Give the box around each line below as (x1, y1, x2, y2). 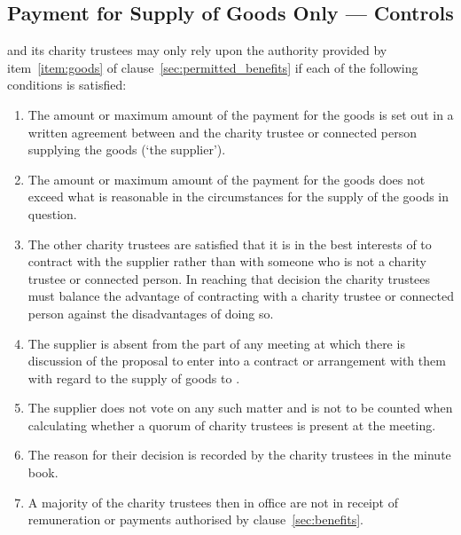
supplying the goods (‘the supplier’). (27, 140, 226, 159)
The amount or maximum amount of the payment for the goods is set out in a (27, 105, 454, 123)
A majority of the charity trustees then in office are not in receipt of (27, 492, 399, 511)
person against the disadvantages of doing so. (27, 303, 274, 322)
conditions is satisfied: (7, 75, 127, 94)
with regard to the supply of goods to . (27, 368, 240, 387)
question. (27, 204, 77, 223)
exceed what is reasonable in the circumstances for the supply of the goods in (27, 187, 449, 206)
